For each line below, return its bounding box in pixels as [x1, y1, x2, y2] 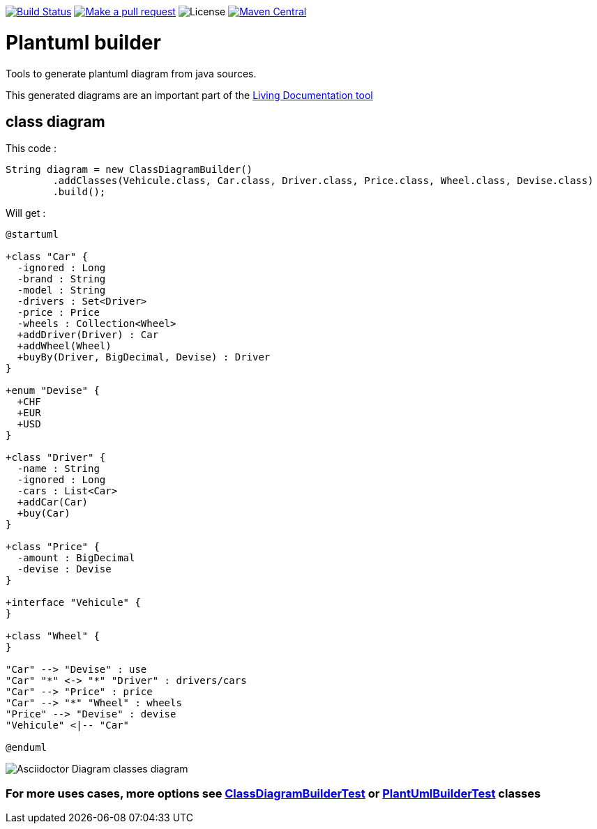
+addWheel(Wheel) [17, 340, 112, 352]
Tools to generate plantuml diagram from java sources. [6, 67, 257, 79]
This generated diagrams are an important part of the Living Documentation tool [6, 89, 373, 101]
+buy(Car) [17, 508, 70, 519]
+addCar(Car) [17, 496, 89, 508]
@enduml [6, 742, 47, 754]
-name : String [17, 463, 100, 475]
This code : [6, 142, 57, 155]
